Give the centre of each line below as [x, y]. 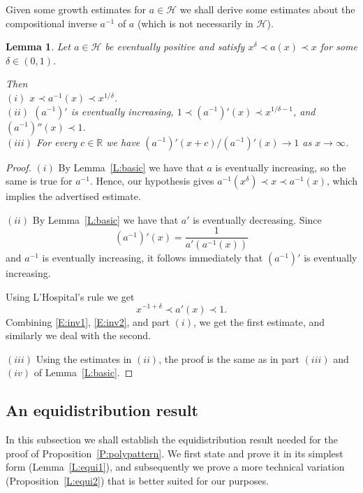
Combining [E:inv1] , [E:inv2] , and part [88, 321]
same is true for [39, 181]
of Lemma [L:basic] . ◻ [83, 372]
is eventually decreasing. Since [257, 219]
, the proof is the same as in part [229, 358]
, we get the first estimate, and [259, 321]
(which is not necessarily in [195, 23]
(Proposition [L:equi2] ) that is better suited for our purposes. [138, 480]
